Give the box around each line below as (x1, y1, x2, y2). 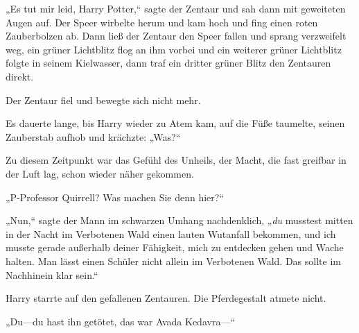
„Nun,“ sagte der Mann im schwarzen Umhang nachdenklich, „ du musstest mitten (6, 213, 353, 228)
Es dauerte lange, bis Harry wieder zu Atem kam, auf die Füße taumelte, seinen (6, 116, 345, 130)
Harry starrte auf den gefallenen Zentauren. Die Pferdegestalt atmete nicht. (6, 291, 326, 305)
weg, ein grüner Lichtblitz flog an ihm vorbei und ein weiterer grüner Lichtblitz (6, 42, 342, 56)
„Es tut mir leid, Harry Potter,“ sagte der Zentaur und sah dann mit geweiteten (6, 1, 346, 15)
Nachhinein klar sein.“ (6, 267, 98, 282)
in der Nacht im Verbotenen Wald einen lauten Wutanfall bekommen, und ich (6, 226, 336, 241)
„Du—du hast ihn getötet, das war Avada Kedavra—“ (6, 314, 235, 328)
